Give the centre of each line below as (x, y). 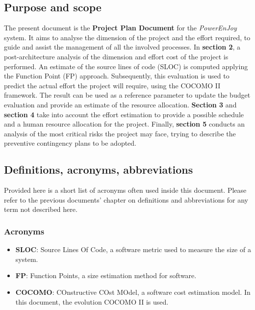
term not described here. (41, 209)
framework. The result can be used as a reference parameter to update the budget (127, 95)
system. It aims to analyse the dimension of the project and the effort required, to (127, 37)
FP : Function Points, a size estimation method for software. (106, 275)
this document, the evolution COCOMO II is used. (92, 301)
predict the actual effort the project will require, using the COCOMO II (112, 85)
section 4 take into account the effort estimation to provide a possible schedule (124, 114)
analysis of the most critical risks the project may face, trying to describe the (120, 133)
